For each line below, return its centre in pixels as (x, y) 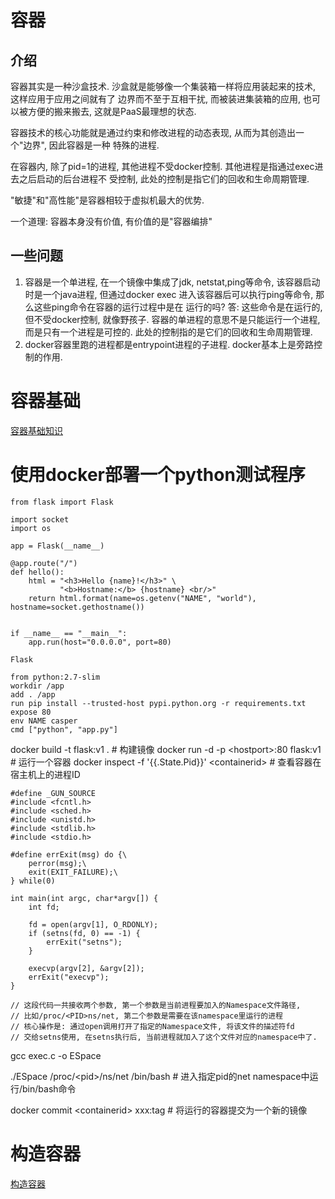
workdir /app (37, 686)
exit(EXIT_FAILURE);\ (73, 872)
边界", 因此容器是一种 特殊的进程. (91, 145)
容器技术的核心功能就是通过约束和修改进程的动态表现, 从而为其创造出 (153, 132)
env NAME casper (44, 721)
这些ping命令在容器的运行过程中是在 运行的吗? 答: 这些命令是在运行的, (178, 307)
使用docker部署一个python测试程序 (158, 474)
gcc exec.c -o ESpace (56, 1055)
